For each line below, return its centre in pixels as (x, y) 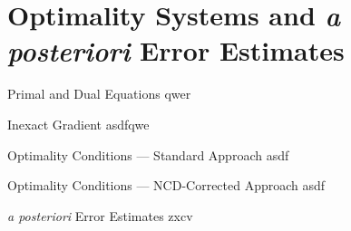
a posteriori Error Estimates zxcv (100, 215)
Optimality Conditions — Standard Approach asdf (148, 154)
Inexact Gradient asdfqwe (78, 124)
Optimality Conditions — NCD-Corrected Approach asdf (166, 185)
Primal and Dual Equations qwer (99, 94)
